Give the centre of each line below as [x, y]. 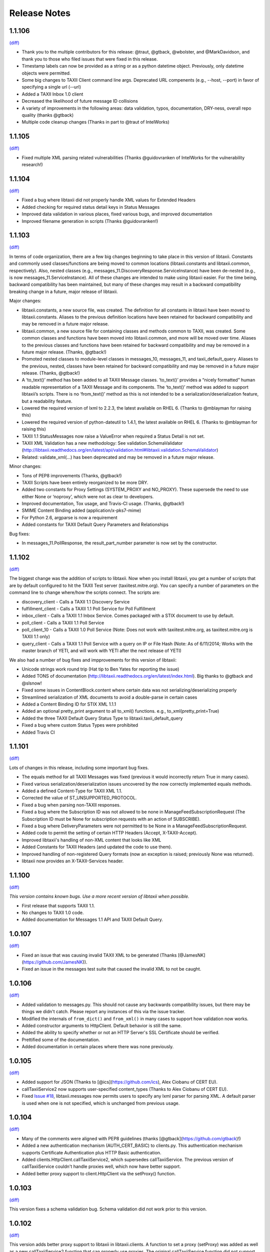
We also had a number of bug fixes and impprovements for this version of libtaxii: [93, 660]
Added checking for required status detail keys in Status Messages [91, 207]
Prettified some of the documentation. [61, 1040]
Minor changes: [25, 466]
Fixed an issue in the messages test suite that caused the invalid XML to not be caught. [111, 969]
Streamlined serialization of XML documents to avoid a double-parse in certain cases [109, 697]
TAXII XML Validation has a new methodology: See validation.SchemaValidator [102, 443]
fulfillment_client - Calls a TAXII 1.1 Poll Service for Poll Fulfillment [89, 608]
